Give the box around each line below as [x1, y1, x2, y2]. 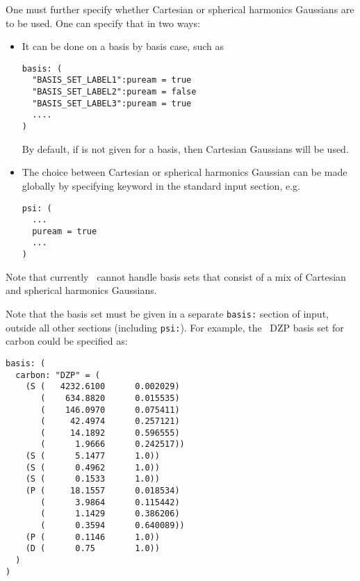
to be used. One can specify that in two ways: [6, 15, 200, 30]
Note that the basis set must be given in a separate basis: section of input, [6, 306, 329, 320]
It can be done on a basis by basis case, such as [22, 39, 224, 54]
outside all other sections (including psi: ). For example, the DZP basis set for [6, 320, 344, 334]
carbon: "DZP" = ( [15, 370, 101, 380]
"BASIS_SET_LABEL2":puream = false [32, 87, 197, 97]
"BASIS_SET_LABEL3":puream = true [32, 98, 192, 108]
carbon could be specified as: [6, 334, 128, 348]
